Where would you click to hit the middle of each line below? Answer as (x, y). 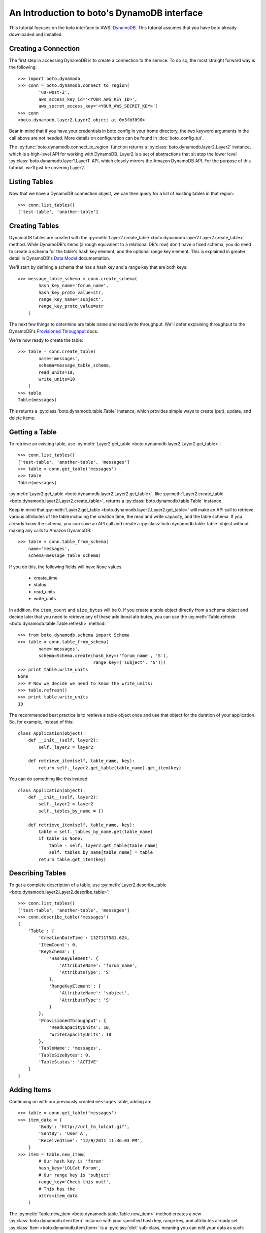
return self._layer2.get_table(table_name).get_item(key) (110, 768)
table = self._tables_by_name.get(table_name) (96, 832)
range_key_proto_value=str (71, 306)
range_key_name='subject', (71, 299)
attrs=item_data (58, 1196)
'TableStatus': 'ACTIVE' (68, 1062)
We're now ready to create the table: (46, 340)
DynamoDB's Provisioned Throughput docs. (54, 331)
